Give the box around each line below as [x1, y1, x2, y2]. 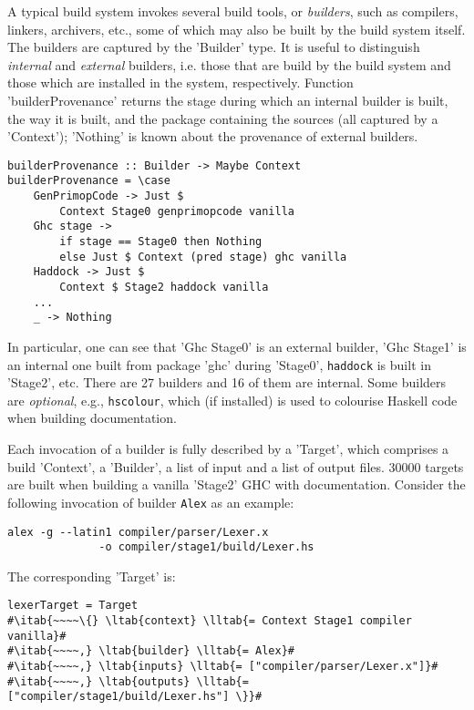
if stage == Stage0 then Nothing [59, 235, 263, 249]
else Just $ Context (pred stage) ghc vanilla [59, 250, 347, 263]
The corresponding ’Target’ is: [7, 566, 176, 585]
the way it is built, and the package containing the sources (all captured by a [7, 108, 438, 128]
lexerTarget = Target [7, 599, 139, 612]
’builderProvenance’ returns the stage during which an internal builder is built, [7, 90, 448, 109]
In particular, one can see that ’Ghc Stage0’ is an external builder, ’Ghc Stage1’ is [7, 336, 467, 355]
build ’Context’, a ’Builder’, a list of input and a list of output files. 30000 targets [7, 457, 464, 476]
